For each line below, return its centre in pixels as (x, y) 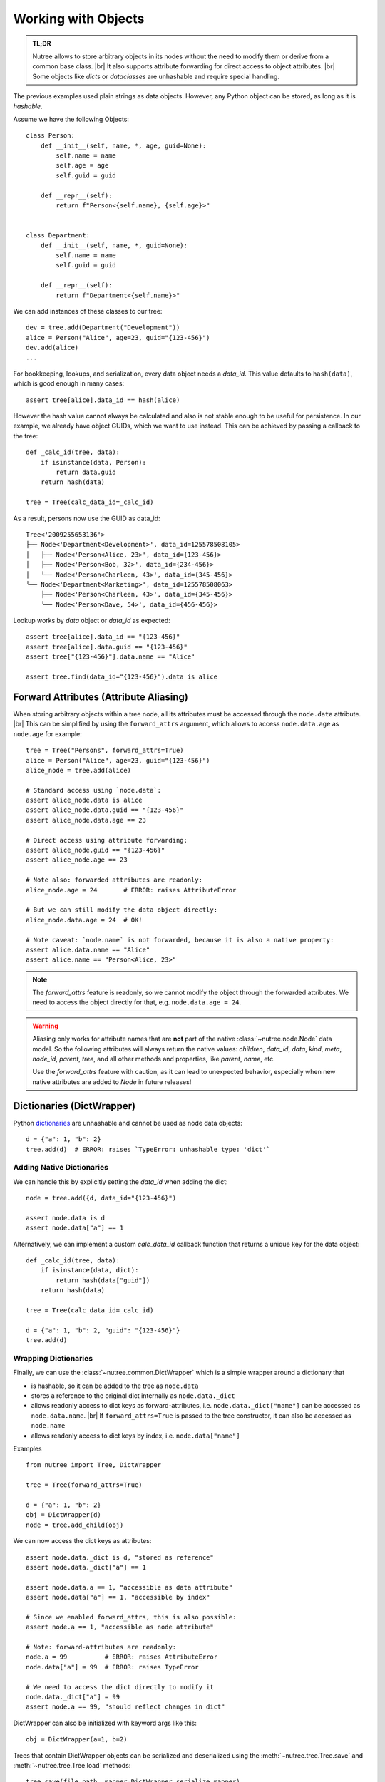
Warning (45, 1026)
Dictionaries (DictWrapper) (75, 1106)
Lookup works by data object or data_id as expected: (92, 621)
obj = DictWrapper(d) (63, 1515)
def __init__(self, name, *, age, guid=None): (123, 145)
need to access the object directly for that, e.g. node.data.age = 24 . (137, 1002)
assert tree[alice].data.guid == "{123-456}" (107, 647)
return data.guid (86, 472)
